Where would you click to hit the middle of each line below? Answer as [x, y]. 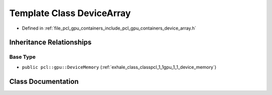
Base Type [22, 57]
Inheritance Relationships [50, 42]
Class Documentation [44, 81]
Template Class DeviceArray [70, 13]
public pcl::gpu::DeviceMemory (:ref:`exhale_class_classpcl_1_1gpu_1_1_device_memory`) [119, 67]
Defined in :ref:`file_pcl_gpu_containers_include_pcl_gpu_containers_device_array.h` [109, 28]
